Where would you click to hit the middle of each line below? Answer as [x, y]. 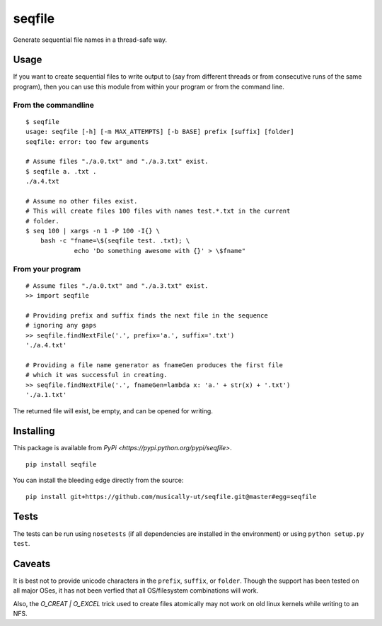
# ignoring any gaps [61, 325]
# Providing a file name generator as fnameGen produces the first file [154, 365]
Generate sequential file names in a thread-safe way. [90, 40]
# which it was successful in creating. [97, 375]
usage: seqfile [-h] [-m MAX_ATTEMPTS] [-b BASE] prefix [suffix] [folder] [160, 132]
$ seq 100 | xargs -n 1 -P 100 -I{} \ [93, 231]
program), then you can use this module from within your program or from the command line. [149, 86]
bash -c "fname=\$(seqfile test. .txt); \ [115, 241]
